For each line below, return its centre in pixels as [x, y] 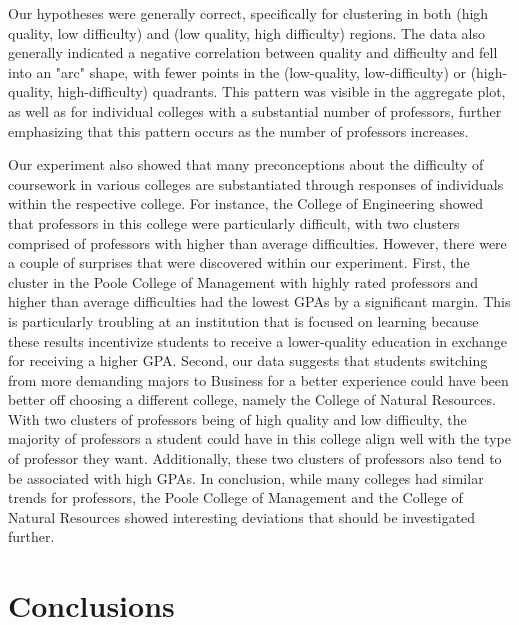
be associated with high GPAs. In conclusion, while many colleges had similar [246, 477]
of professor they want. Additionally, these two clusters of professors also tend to [255, 458]
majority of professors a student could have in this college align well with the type [259, 438]
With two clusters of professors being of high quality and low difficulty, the [237, 418]
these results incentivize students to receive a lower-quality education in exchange [257, 340]
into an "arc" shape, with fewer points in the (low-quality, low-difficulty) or [237, 71]
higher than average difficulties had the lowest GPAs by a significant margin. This [259, 301]
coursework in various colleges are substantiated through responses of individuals [256, 183]
